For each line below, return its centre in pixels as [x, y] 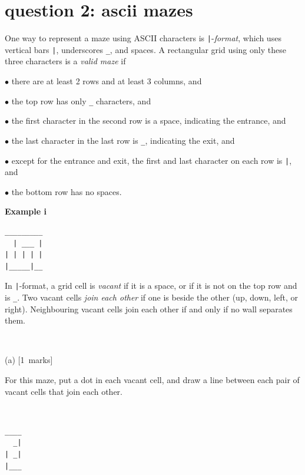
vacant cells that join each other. [64, 391]
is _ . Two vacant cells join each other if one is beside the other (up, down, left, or [151, 297]
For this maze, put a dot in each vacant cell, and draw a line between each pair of [152, 380]
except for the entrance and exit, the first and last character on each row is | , [152, 160]
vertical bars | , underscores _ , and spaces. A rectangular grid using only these [145, 49]
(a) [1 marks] [29, 360]
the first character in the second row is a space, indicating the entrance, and [149, 121]
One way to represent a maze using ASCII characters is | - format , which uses [143, 38]
